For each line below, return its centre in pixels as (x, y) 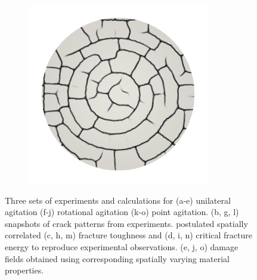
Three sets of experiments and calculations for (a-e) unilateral (118, 200)
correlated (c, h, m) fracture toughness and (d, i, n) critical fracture (129, 235)
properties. (24, 270)
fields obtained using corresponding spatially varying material (117, 258)
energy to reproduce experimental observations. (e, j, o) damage (122, 246)
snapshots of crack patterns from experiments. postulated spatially (126, 223)
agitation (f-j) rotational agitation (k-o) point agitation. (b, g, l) (122, 212)
